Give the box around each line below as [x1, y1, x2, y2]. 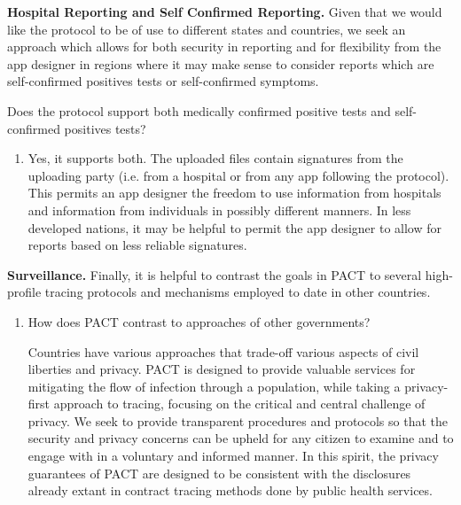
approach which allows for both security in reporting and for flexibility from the [7, 37, 441, 56]
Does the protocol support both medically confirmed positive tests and [7, 101, 391, 120]
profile [7, 283, 42, 301]
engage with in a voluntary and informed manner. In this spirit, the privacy [27, 447, 439, 465]
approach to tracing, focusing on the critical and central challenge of [53, 394, 426, 413]
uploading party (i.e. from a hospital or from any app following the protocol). [27, 166, 449, 184]
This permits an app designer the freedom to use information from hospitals [27, 183, 441, 202]
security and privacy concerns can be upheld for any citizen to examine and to [27, 429, 454, 447]
